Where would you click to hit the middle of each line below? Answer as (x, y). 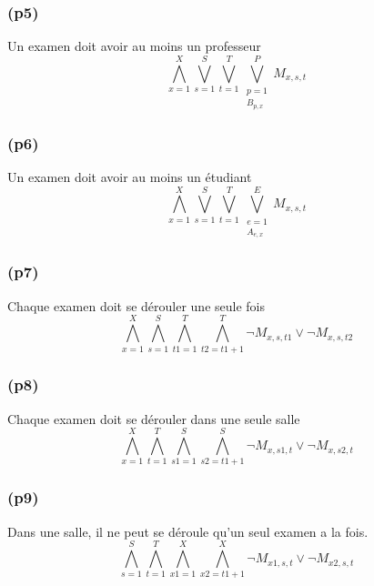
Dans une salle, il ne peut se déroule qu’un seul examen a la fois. (188, 531)
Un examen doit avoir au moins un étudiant (130, 177)
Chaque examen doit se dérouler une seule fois (136, 305)
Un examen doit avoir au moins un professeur (134, 46)
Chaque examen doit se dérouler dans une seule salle (154, 418)
